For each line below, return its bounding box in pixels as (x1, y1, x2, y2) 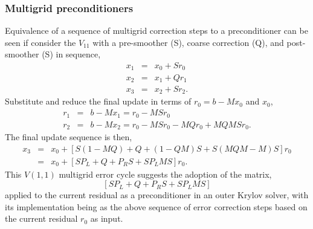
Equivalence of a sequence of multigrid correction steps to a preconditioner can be (5, 24, 308, 37)
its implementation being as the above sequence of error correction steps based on (5, 200, 308, 213)
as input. (90, 212, 123, 225)
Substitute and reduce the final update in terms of (5, 95, 192, 108)
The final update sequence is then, (5, 131, 132, 143)
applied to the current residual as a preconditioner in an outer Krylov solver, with (5, 189, 309, 201)
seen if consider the (5, 36, 76, 48)
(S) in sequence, (42, 48, 101, 60)
